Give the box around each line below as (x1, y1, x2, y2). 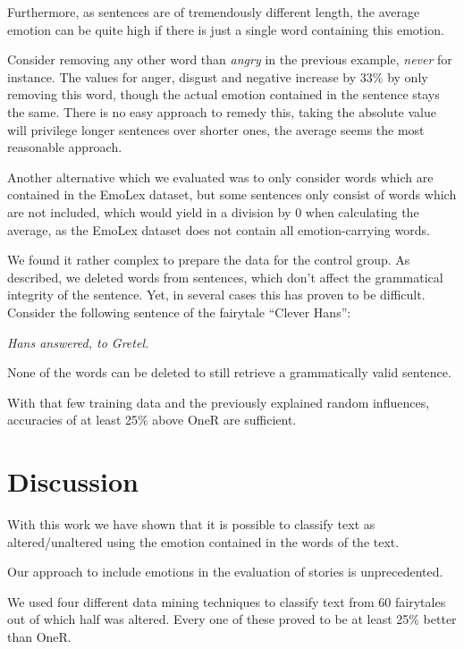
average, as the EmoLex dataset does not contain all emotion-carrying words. (7, 220, 430, 239)
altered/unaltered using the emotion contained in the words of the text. (7, 532, 400, 551)
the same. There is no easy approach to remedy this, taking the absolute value (7, 102, 436, 121)
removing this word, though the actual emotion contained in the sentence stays (7, 85, 440, 104)
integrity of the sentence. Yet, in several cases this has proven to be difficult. (7, 285, 426, 304)
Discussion (7, 463, 139, 500)
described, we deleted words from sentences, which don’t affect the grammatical (7, 267, 443, 286)
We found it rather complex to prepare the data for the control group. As (7, 250, 410, 269)
